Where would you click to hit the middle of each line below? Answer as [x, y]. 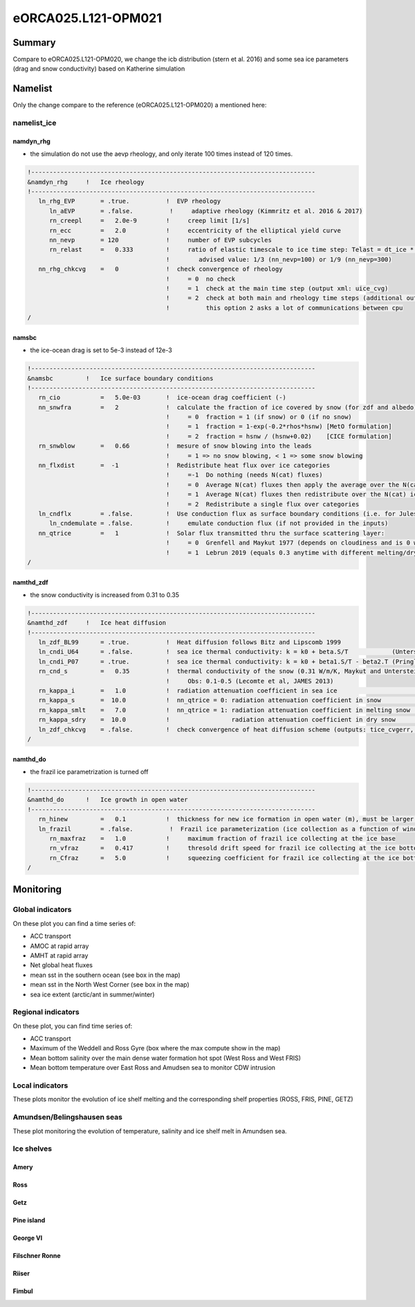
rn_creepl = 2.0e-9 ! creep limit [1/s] [150, 221]
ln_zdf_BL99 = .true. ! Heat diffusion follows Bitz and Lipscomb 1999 [190, 642]
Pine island [29, 1221]
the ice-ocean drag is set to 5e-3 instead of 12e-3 [101, 350]
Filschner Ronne [37, 1256]
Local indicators [40, 1086]
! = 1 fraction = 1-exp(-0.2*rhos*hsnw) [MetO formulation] [279, 427]
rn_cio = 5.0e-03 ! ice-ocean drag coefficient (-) [163, 397]
